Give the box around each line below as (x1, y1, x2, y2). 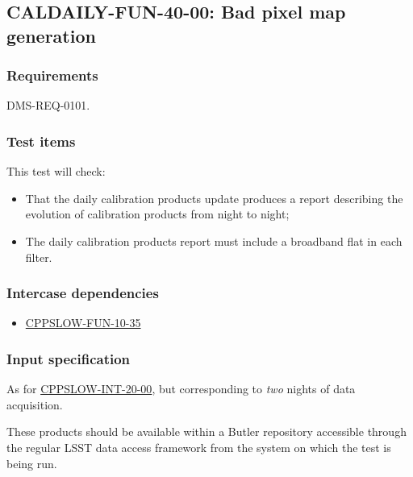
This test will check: (6, 163, 106, 180)
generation (6, 23, 96, 48)
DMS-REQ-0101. (6, 97, 90, 114)
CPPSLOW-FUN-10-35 (25, 314, 141, 331)
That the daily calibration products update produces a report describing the (25, 189, 403, 206)
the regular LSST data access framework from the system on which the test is (6, 438, 391, 455)
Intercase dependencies (6, 283, 159, 303)
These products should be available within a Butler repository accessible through (6, 423, 407, 440)
